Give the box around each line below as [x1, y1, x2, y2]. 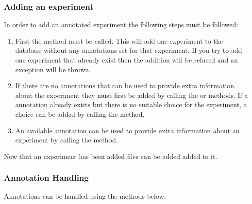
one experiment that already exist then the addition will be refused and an [15, 55, 238, 64]
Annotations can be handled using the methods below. [4, 190, 166, 201]
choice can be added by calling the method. [15, 109, 145, 119]
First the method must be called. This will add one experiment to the [15, 35, 223, 46]
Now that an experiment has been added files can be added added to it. [4, 151, 218, 161]
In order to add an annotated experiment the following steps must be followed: [4, 19, 238, 30]
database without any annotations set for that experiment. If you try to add [15, 45, 242, 55]
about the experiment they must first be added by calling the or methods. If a [15, 90, 248, 100]
